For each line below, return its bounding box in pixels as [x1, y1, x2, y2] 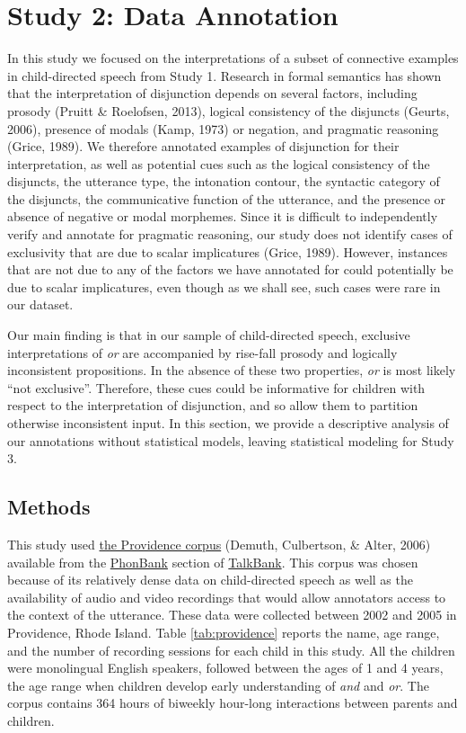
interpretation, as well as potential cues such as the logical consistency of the [7, 154, 430, 173]
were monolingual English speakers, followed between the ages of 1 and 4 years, [7, 658, 444, 677]
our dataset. [7, 295, 74, 314]
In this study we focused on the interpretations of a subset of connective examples [7, 49, 459, 67]
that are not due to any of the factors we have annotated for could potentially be [7, 260, 453, 279]
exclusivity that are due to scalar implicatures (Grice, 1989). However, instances [7, 242, 448, 261]
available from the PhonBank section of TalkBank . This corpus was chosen [7, 552, 418, 571]
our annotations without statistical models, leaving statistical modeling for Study [7, 431, 454, 450]
